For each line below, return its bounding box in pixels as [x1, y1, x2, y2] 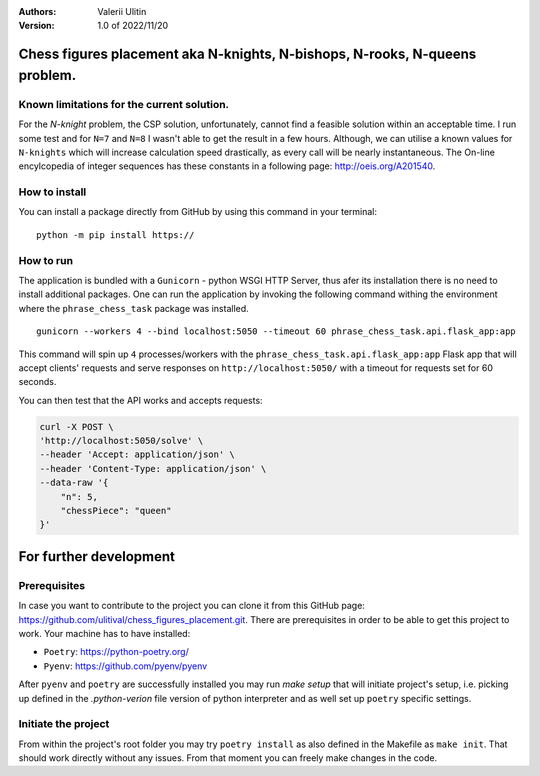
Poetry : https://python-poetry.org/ [43, 646, 189, 658]
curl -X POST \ [39, 421, 114, 432]
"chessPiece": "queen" [60, 505, 172, 517]
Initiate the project [18, 717, 110, 731]
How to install [18, 185, 87, 199]
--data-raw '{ [39, 477, 109, 489]
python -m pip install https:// [36, 229, 195, 240]
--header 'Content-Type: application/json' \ [39, 463, 267, 474]
